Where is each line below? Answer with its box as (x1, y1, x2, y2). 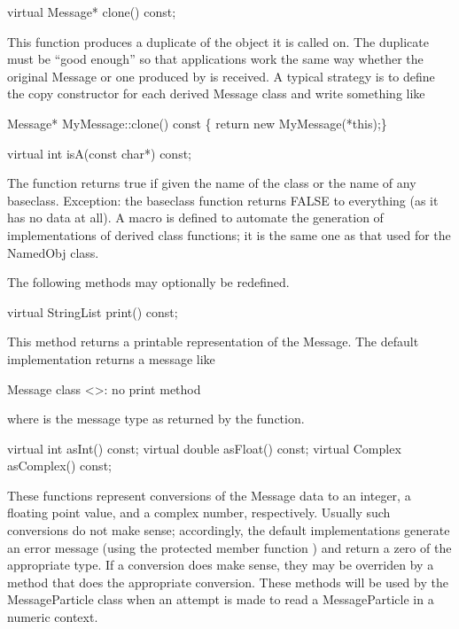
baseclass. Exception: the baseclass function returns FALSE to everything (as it (7, 190, 439, 209)
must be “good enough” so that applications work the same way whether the (7, 50, 424, 68)
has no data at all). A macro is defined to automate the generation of (7, 208, 384, 227)
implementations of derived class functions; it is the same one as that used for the (7, 225, 451, 244)
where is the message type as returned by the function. (7, 409, 305, 428)
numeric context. (7, 608, 98, 626)
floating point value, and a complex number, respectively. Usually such (7, 503, 391, 522)
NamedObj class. (7, 243, 99, 261)
